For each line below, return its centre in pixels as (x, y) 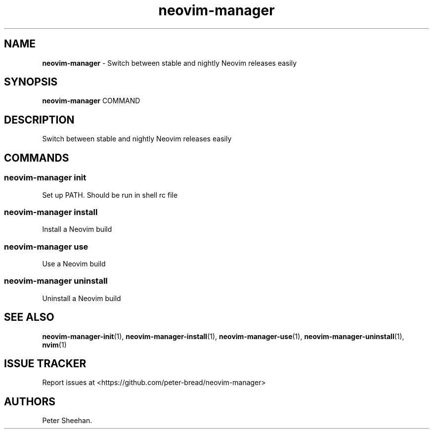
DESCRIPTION (39, 120)
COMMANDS (37, 158)
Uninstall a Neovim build (82, 298)
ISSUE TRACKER (45, 364)
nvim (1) (54, 345)
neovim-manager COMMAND (91, 101)
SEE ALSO (29, 317)
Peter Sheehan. (67, 421)
